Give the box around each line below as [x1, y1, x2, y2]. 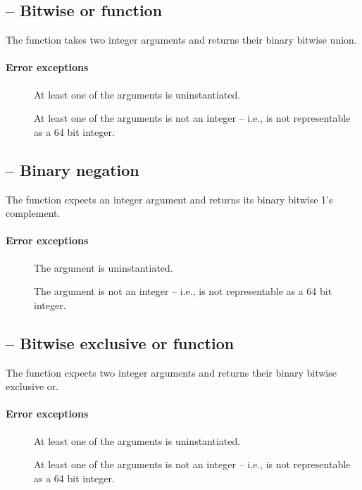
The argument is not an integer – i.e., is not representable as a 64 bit [34, 284, 332, 299]
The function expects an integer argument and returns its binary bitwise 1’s [6, 191, 333, 206]
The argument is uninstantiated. [34, 260, 173, 275]
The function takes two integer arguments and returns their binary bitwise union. [6, 32, 357, 47]
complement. [6, 206, 61, 220]
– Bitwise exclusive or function [6, 332, 235, 353]
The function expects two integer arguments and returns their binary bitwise [6, 365, 337, 379]
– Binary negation [6, 158, 139, 180]
